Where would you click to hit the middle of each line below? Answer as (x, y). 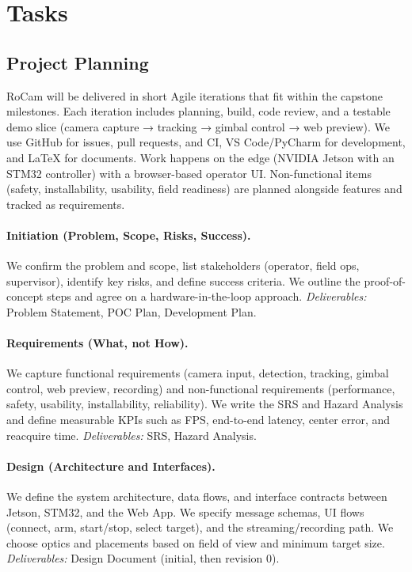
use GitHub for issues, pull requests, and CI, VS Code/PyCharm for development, (206, 142)
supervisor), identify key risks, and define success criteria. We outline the (183, 280)
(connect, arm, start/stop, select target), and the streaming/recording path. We (200, 527)
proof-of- (385, 280)
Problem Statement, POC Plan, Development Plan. (132, 311)
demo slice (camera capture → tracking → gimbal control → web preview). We (198, 126)
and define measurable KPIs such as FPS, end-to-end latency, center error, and (198, 420)
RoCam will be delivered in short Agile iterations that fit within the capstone (195, 95)
